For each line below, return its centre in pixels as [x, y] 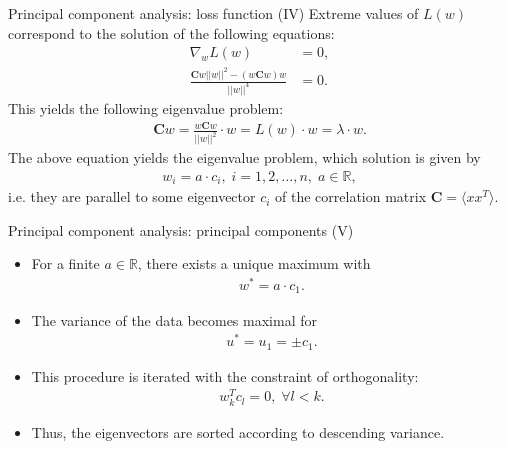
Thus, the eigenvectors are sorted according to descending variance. [238, 431]
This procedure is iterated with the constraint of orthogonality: [225, 375]
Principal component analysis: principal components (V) [181, 229]
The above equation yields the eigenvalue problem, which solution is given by [244, 157]
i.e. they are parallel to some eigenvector [132, 196]
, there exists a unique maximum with [254, 263]
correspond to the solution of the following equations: [171, 32]
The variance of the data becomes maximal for [174, 319]
